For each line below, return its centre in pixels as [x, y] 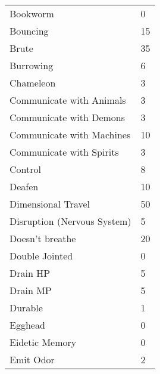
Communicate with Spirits [64, 152]
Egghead [27, 325]
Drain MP [31, 290]
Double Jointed [41, 256]
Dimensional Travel [50, 204]
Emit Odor [32, 359]
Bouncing [29, 31]
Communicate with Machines [70, 135]
